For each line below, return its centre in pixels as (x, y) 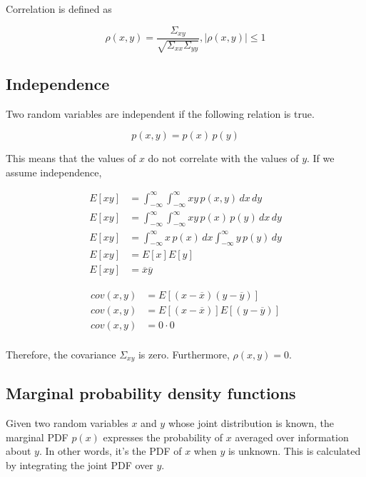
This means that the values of (71, 158)
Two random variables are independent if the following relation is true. (160, 113)
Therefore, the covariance (61, 354)
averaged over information (292, 437)
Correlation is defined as (59, 9)
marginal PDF (37, 437)
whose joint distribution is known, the (251, 423)
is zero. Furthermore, (184, 354)
